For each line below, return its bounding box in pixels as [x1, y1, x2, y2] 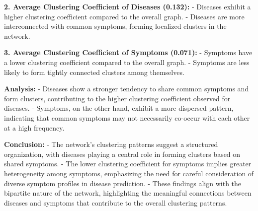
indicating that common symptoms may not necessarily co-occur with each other [4, 112, 250, 123]
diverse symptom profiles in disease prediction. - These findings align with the [4, 178, 242, 188]
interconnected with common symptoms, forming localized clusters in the [4, 21, 227, 31]
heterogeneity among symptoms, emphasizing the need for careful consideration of [4, 168, 254, 178]
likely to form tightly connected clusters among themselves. [4, 67, 184, 77]
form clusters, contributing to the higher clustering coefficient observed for [4, 93, 231, 103]
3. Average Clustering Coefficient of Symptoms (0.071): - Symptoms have [4, 47, 253, 58]
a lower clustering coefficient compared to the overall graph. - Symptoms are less [4, 57, 250, 67]
